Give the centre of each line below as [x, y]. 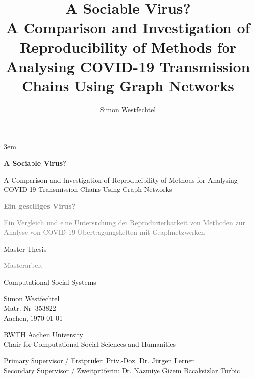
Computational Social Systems [50, 282]
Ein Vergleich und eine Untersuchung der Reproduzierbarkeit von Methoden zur [125, 222]
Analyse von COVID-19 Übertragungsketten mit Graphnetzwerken [105, 232]
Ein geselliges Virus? [40, 206]
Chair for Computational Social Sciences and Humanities [90, 344]
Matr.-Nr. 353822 [30, 308]
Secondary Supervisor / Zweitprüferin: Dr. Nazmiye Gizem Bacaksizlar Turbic [122, 370]
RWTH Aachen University [44, 334]
